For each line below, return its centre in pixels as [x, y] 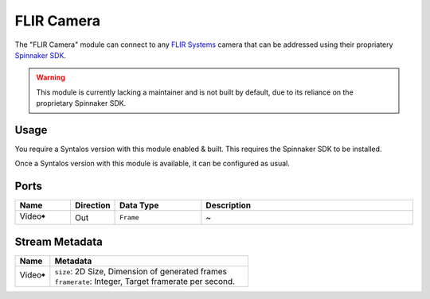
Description [229, 205]
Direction [92, 205]
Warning [51, 78]
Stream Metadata [59, 241]
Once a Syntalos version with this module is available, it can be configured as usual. [152, 164]
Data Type [139, 205]
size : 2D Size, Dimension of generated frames [141, 271]
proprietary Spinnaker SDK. [81, 103]
